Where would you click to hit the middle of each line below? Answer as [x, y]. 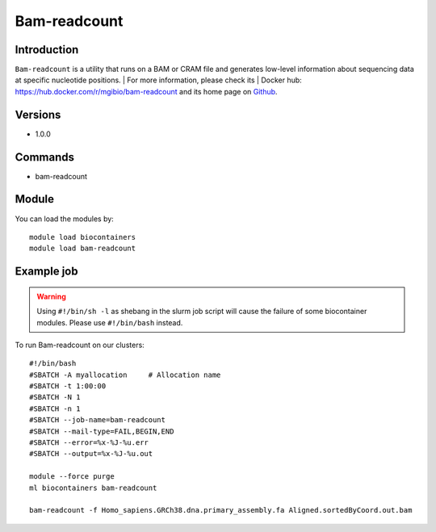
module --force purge [72, 477]
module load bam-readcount [83, 249]
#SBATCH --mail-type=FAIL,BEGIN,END [102, 431]
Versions [38, 114]
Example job [46, 272]
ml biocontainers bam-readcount [93, 488]
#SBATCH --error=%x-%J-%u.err [89, 443]
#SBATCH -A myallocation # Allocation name [125, 375]
